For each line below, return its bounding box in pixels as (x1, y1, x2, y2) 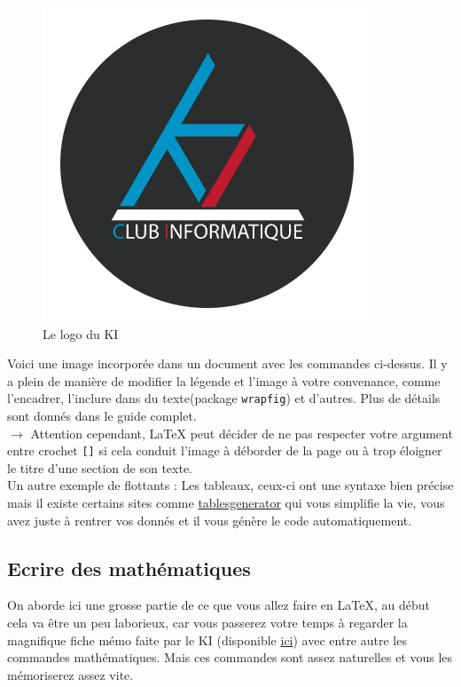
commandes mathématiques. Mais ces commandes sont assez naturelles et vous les (7, 648, 453, 667)
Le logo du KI (43, 324, 119, 343)
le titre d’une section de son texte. (7, 458, 193, 477)
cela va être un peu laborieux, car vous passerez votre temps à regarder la (7, 613, 408, 632)
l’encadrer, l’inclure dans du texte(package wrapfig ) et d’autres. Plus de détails (7, 389, 441, 407)
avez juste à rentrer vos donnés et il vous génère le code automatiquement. (7, 510, 412, 529)
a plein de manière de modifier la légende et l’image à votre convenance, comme (7, 371, 441, 390)
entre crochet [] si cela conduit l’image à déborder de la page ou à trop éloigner (7, 441, 442, 460)
